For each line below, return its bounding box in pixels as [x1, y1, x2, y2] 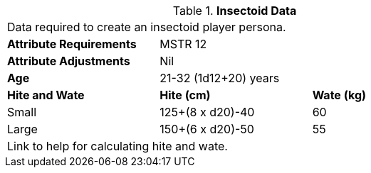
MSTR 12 [160, 37, 207, 51]
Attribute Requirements [7, 37, 137, 51]
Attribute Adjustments [7, 54, 130, 68]
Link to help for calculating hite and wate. [7, 139, 228, 153]
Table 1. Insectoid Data [172, 4, 297, 18]
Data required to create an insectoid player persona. [7, 20, 286, 34]
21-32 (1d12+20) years [160, 71, 280, 85]
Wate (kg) [312, 88, 367, 102]
